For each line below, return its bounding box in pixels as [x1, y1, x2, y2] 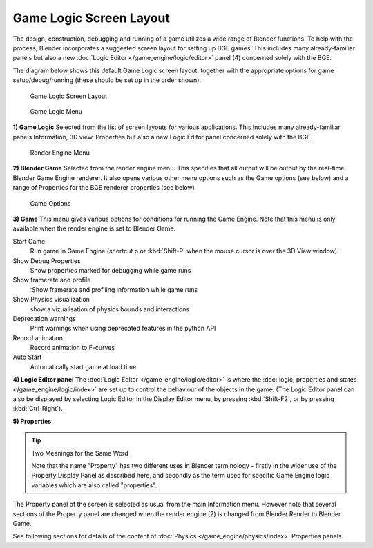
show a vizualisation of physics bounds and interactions [30, 304, 190, 313]
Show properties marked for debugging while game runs [30, 266, 191, 274]
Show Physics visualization [12, 295, 90, 304]
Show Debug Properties [12, 256, 81, 265]
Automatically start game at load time [30, 362, 137, 371]
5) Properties [12, 417, 52, 425]
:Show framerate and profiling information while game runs [30, 285, 198, 293]
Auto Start [12, 353, 42, 362]
